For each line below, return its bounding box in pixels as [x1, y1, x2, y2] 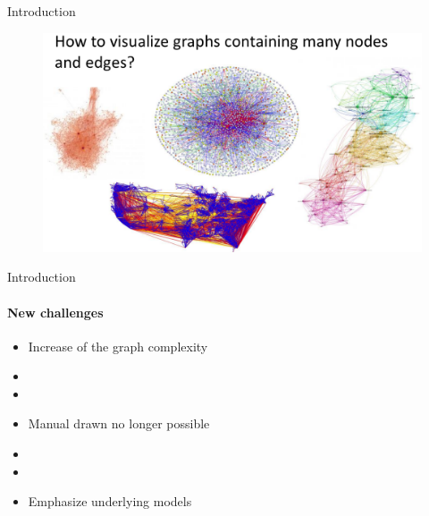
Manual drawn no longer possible [28, 414, 210, 433]
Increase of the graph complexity [28, 336, 208, 355]
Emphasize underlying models [28, 492, 192, 511]
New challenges [7, 302, 104, 321]
